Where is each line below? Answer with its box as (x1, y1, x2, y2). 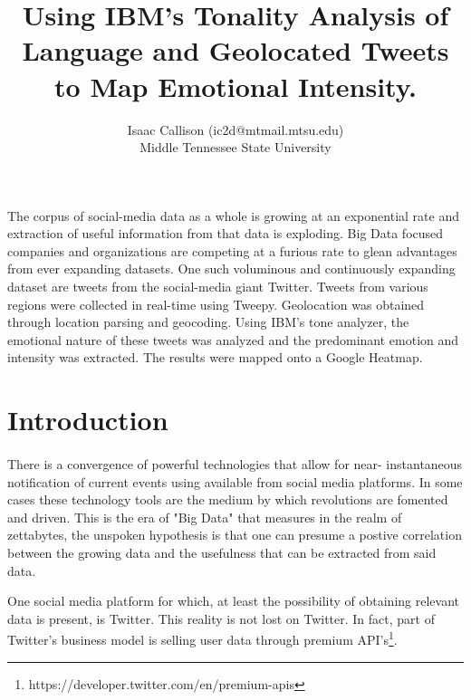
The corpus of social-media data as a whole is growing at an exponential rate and (7, 206, 459, 225)
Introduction (7, 401, 168, 438)
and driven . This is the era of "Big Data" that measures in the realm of (7, 507, 402, 526)
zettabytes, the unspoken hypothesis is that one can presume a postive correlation (7, 525, 462, 544)
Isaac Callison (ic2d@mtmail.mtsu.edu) (127, 120, 344, 139)
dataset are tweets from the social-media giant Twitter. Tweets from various (7, 277, 428, 296)
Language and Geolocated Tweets (22, 32, 449, 69)
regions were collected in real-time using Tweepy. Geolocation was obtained (7, 294, 425, 313)
